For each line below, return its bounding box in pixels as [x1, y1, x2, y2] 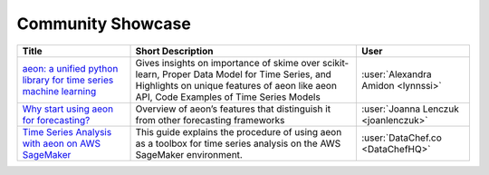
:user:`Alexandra [360, 68, 432, 81]
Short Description [135, 44, 214, 57]
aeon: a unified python [22, 62, 119, 74]
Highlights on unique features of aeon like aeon [135, 79, 337, 92]
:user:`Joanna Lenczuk [360, 102, 459, 115]
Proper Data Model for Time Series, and [161, 68, 332, 81]
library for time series [22, 73, 114, 86]
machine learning [22, 84, 97, 97]
